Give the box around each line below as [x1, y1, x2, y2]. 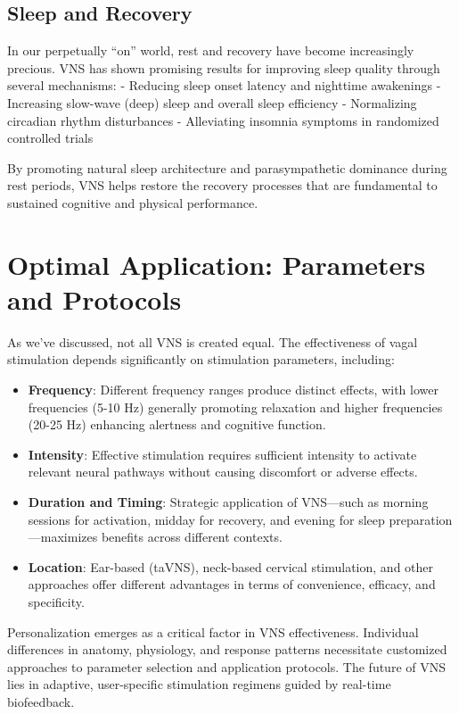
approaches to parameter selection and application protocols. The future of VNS [7, 657, 446, 676]
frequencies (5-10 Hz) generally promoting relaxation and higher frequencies [28, 397, 443, 416]
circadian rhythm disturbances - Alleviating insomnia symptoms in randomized [7, 111, 439, 129]
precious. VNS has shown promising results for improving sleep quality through [7, 58, 440, 77]
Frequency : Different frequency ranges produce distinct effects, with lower [28, 380, 439, 399]
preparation [389, 510, 453, 528]
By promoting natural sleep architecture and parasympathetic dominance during [7, 158, 447, 177]
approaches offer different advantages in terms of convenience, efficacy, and [28, 575, 436, 594]
